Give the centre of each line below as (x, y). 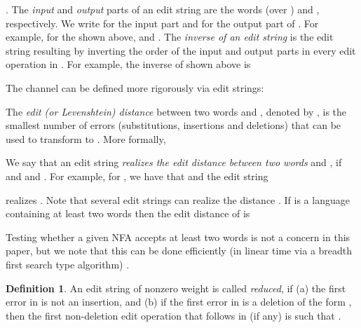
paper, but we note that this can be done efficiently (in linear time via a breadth (179, 251)
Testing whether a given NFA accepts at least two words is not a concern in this (178, 237)
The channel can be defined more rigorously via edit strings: (135, 87)
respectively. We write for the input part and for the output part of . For (162, 23)
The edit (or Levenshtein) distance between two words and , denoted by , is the (176, 111)
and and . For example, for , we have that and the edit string (137, 176)
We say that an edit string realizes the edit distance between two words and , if (174, 162)
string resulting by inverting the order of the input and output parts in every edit (181, 50)
